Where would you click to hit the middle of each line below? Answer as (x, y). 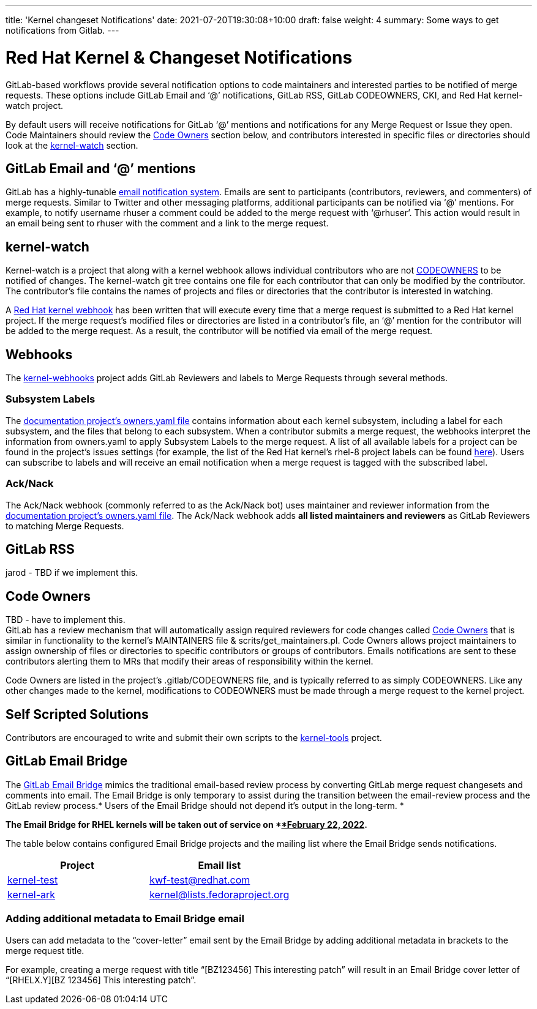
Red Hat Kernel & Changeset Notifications (179, 57)
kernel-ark (32, 894)
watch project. (35, 105)
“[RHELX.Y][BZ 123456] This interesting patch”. (101, 980)
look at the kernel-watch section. (72, 145)
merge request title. (45, 950)
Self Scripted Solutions (77, 714)
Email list (219, 865)
